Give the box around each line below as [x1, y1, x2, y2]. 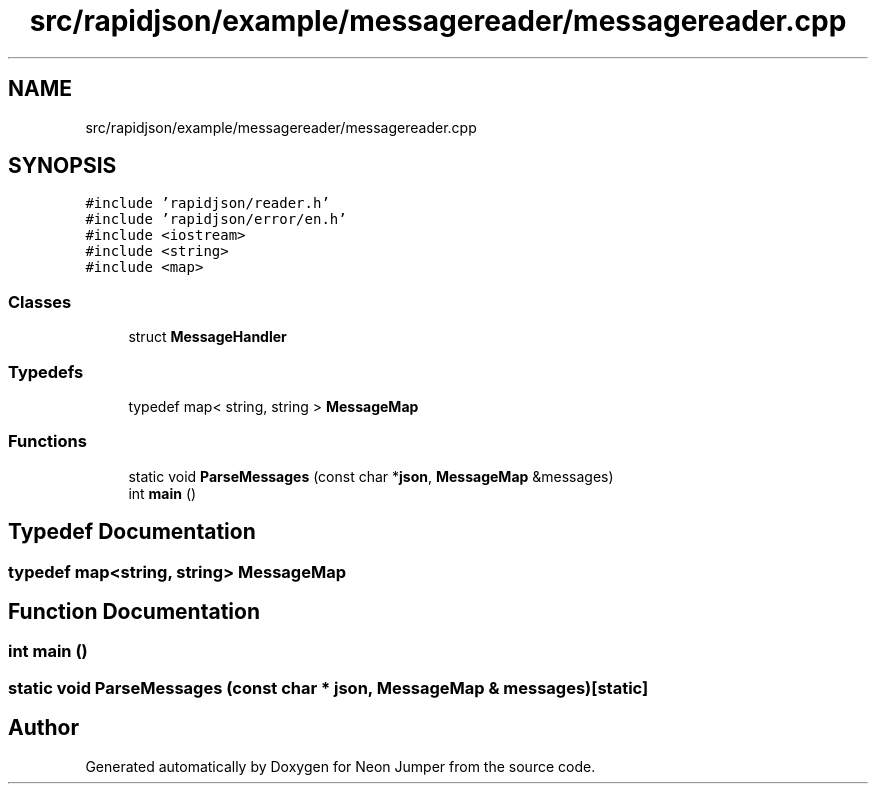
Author [8, 715, 79, 741]
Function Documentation [8, 598, 260, 624]
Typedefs [8, 361, 84, 382]
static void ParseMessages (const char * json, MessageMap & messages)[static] [8, 677, 649, 698]
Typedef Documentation [8, 519, 256, 545]
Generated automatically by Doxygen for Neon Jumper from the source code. [85, 757, 596, 775]
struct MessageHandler [128, 328, 287, 346]
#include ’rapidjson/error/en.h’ [85, 211, 347, 228]
